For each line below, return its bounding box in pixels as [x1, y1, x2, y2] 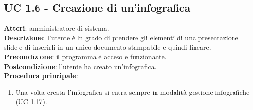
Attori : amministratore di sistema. [4, 23, 109, 33]
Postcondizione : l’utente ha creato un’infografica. [4, 61, 156, 71]
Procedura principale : [4, 71, 78, 81]
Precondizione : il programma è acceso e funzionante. [4, 51, 167, 61]
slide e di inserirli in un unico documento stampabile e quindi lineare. [4, 42, 211, 52]
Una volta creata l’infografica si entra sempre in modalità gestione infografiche [15, 87, 250, 97]
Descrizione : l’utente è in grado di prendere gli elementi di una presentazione [4, 32, 238, 42]
